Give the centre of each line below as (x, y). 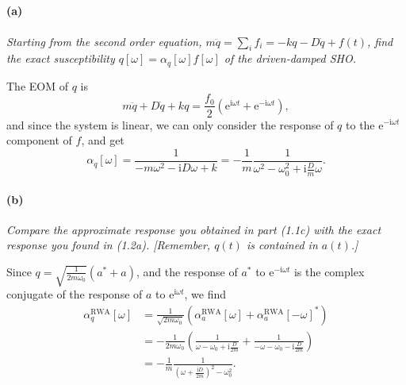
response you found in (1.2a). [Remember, (109, 245)
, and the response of (187, 271)
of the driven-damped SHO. (290, 58)
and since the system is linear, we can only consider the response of (170, 124)
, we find (205, 294)
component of (39, 140)
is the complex (329, 271)
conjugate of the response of (75, 294)
